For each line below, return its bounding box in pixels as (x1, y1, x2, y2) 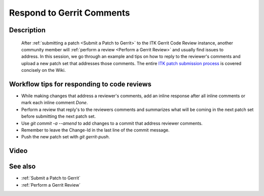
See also (9, 162, 36, 171)
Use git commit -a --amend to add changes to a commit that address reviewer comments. (21, 120, 203, 126)
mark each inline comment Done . (21, 100, 88, 106)
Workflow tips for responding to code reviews (9, 80, 152, 88)
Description (9, 26, 46, 34)
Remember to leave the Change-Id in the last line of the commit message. (21, 127, 170, 133)
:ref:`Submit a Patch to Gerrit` (21, 175, 81, 181)
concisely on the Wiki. (21, 67, 66, 73)
